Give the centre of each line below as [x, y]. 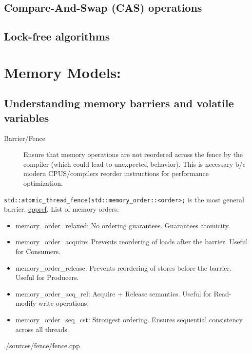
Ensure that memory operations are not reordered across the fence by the [133, 154]
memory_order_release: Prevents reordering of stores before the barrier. [123, 267]
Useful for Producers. [47, 277]
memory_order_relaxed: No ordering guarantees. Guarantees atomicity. [123, 225]
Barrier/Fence [25, 138]
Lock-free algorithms [57, 36]
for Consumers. [38, 251]
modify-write [35, 303]
